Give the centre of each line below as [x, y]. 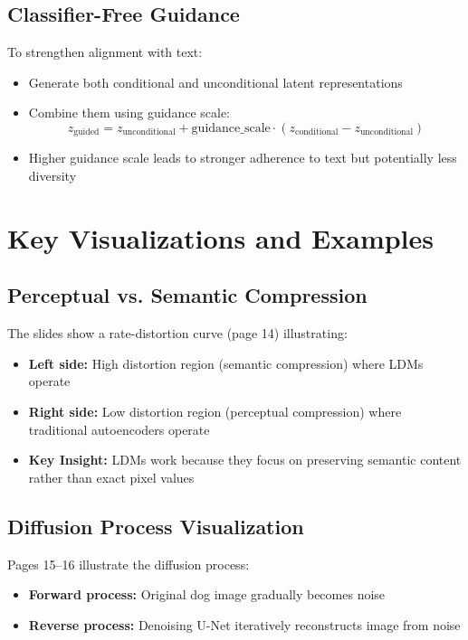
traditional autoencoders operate [119, 429]
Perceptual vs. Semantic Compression [187, 295]
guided [86, 132]
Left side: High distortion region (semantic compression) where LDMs [226, 363]
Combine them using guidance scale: [129, 113]
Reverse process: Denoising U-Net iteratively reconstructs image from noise [244, 624]
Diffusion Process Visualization [156, 526]
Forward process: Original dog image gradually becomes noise [207, 594]
